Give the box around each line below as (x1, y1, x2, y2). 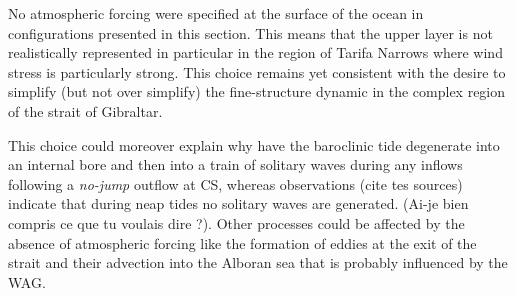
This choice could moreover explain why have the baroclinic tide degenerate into (8, 134, 500, 155)
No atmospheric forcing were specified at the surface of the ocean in (8, 3, 424, 23)
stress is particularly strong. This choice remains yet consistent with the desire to (8, 61, 506, 82)
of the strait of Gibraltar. (8, 100, 163, 121)
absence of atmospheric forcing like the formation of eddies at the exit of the (8, 232, 477, 253)
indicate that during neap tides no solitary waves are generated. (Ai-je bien (8, 193, 469, 214)
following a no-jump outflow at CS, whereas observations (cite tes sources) (8, 173, 463, 194)
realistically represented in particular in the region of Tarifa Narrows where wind (8, 42, 503, 63)
